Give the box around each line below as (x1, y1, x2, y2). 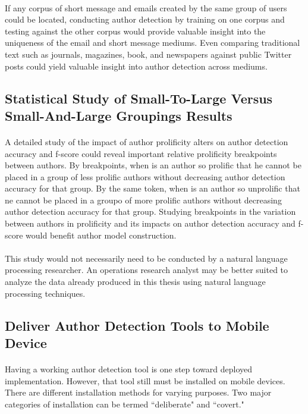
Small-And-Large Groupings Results (5, 106, 232, 124)
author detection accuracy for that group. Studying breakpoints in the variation (5, 205, 296, 218)
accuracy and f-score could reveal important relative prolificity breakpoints (5, 147, 277, 159)
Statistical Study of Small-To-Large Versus (5, 89, 273, 107)
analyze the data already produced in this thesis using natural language (5, 275, 266, 288)
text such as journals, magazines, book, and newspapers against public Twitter (5, 48, 292, 60)
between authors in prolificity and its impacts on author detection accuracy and (5, 217, 296, 230)
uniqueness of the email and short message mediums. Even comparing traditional (5, 36, 300, 49)
